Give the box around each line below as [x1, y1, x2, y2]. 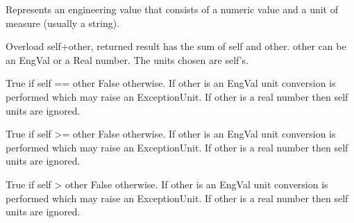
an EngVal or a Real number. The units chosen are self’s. [6, 52, 249, 67]
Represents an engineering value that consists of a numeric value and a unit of [6, 2, 339, 16]
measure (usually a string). [6, 15, 120, 30]
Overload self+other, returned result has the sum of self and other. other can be [6, 39, 346, 53]
